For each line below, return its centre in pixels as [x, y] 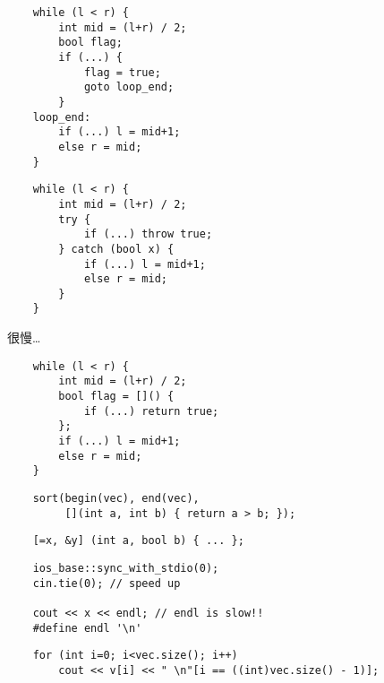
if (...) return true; [151, 411]
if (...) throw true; [148, 234]
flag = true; [122, 72]
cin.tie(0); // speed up [107, 583]
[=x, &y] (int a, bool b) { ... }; [138, 541]
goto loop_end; [129, 87]
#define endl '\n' [87, 628]
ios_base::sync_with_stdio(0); [126, 568]
